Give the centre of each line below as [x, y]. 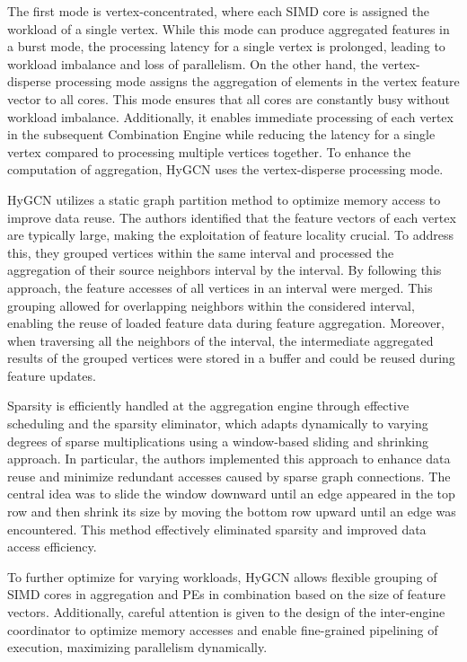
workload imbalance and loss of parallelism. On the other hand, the [193, 63]
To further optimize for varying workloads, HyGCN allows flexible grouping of [222, 576]
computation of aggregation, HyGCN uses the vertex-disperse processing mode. [225, 169]
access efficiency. [52, 547]
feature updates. [52, 375]
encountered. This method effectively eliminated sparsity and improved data [217, 529]
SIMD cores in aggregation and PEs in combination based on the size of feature [226, 594]
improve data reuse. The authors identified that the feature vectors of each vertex [232, 217]
